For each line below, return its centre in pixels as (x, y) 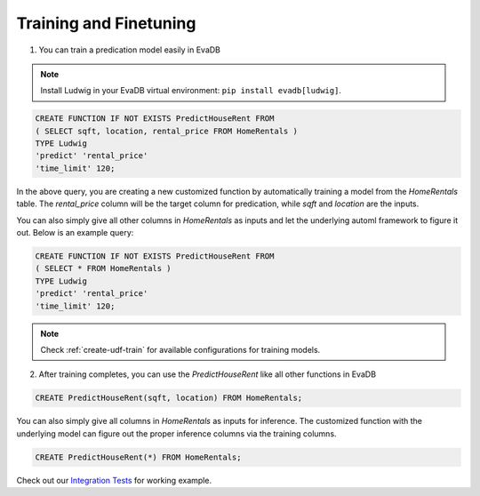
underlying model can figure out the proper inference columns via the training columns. (176, 433)
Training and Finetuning (106, 23)
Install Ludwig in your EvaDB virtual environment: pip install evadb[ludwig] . (191, 91)
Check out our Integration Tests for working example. (114, 480)
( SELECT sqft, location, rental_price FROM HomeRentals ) (166, 131)
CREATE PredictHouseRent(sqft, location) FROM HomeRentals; (169, 398)
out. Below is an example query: (75, 233)
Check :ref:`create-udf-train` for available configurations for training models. (180, 349)
